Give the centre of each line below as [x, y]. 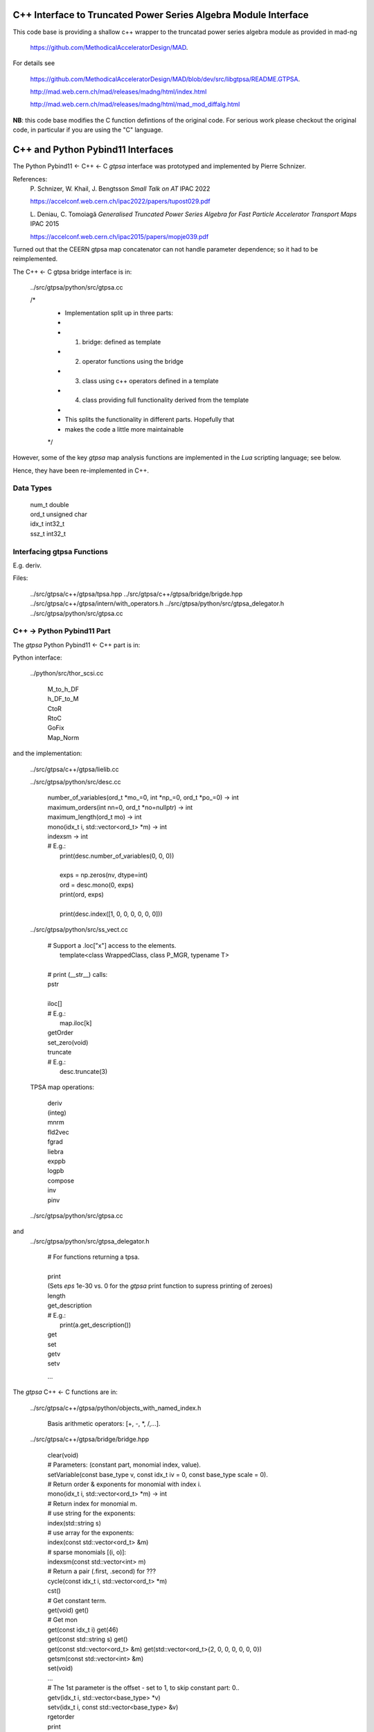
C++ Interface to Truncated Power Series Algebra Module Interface [161, 15]
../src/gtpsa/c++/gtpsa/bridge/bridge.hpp [90, 1439]
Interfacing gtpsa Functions [61, 551]
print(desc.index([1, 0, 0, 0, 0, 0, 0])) [111, 914]
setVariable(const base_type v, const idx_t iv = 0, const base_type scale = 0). [158, 1474]
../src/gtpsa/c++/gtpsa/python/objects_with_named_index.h [116, 1408]
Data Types [32, 488]
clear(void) [63, 1455]
